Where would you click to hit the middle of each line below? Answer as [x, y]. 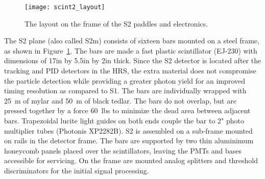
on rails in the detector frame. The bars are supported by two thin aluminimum [129, 140]
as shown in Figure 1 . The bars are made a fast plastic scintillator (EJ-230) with [131, 50]
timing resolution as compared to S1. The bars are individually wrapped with [125, 91]
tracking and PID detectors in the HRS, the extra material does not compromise [130, 71]
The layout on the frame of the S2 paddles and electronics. [116, 23]
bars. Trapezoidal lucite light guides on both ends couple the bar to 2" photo [124, 120]
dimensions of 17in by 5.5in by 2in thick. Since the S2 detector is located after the [133, 60]
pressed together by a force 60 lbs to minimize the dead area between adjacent [127, 110]
